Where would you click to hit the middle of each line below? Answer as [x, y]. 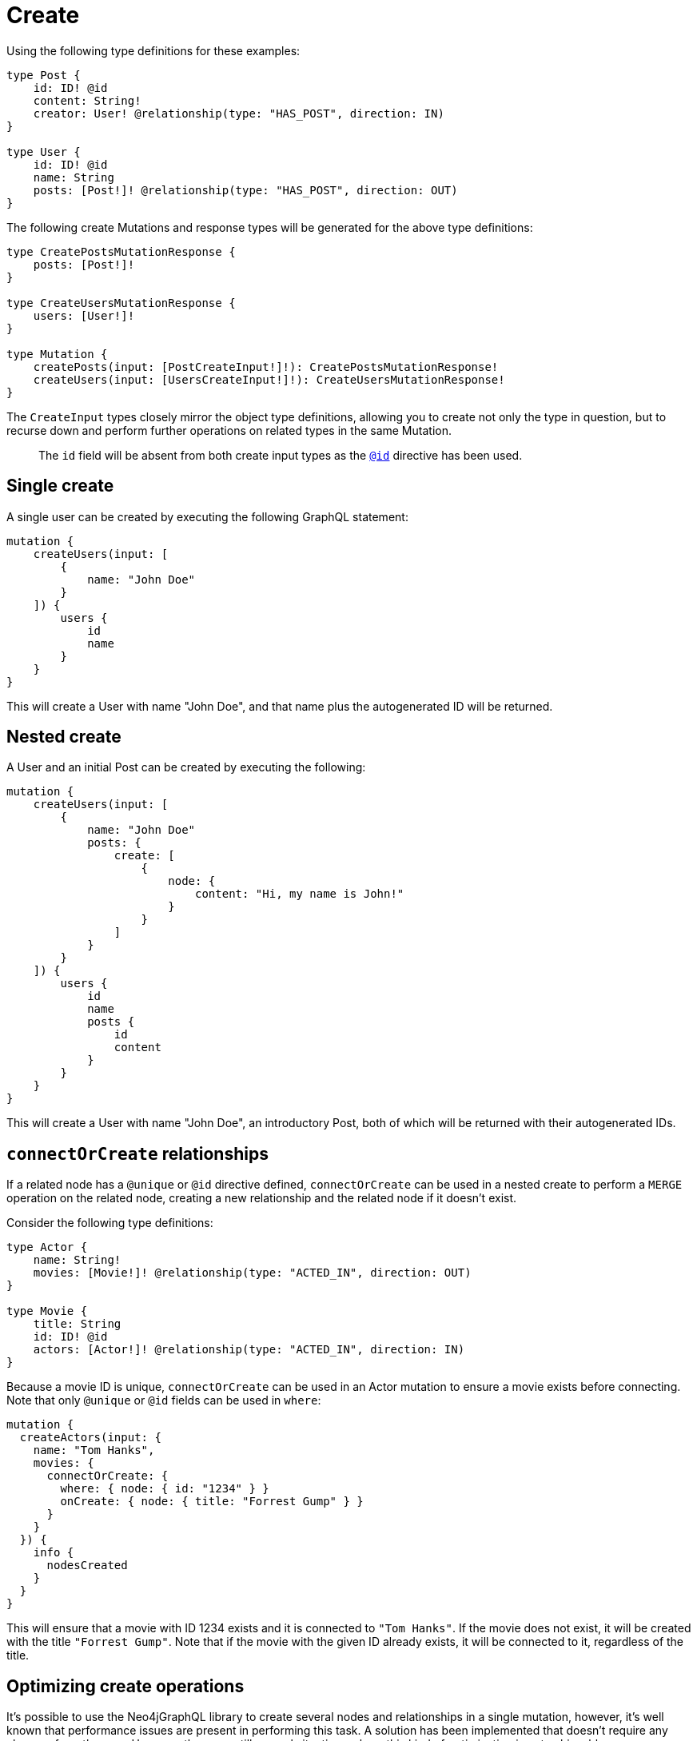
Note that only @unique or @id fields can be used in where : [164, 1400]
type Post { [44, 75]
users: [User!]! [84, 315]
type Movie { [47, 1311]
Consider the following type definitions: [110, 1223]
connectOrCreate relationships [137, 1153]
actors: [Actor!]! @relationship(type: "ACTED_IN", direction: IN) [249, 1350]
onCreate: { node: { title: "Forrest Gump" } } [212, 1502]
